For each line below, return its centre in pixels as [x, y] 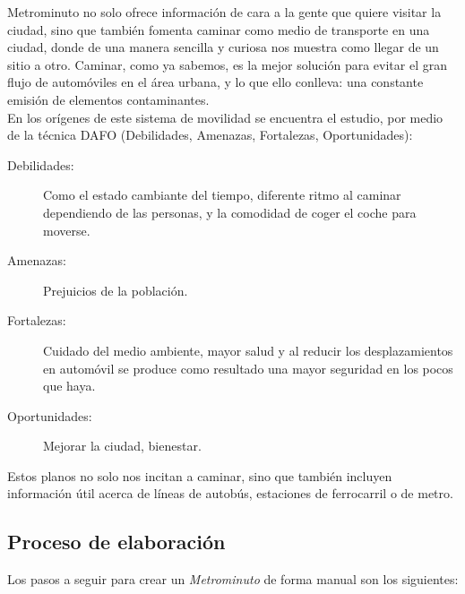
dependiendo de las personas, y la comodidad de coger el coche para [230, 212]
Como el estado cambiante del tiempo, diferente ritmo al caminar [222, 195]
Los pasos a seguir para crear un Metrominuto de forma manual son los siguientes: [233, 579]
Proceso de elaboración [116, 542]
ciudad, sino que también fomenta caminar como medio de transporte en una [219, 29]
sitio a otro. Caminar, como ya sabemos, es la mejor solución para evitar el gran [227, 64]
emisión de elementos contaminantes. [108, 99]
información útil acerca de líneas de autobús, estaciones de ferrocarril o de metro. [230, 493]
